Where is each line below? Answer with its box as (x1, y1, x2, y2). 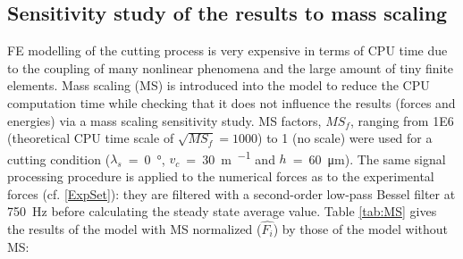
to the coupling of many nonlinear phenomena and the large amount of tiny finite (7, 58, 454, 77)
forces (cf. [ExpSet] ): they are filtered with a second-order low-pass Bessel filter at (7, 184, 456, 203)
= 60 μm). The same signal (292, 149, 446, 168)
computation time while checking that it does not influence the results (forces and (7, 93, 456, 112)
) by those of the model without (273, 220, 449, 238)
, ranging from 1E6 (349, 111, 454, 129)
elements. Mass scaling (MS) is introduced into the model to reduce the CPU (7, 76, 430, 95)
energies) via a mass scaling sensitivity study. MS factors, (7, 111, 322, 129)
